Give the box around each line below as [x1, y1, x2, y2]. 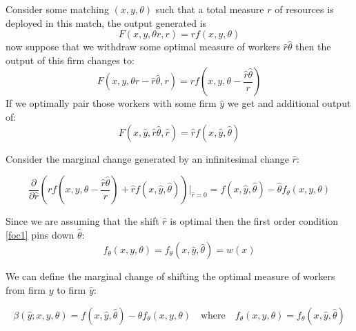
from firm [6, 282, 46, 297]
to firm [57, 282, 86, 297]
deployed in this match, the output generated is [6, 15, 207, 30]
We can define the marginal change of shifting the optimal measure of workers [6, 269, 335, 283]
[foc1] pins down [6, 227, 75, 241]
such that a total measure [155, 2, 264, 16]
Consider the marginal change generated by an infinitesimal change [6, 151, 289, 165]
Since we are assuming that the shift [6, 214, 159, 228]
